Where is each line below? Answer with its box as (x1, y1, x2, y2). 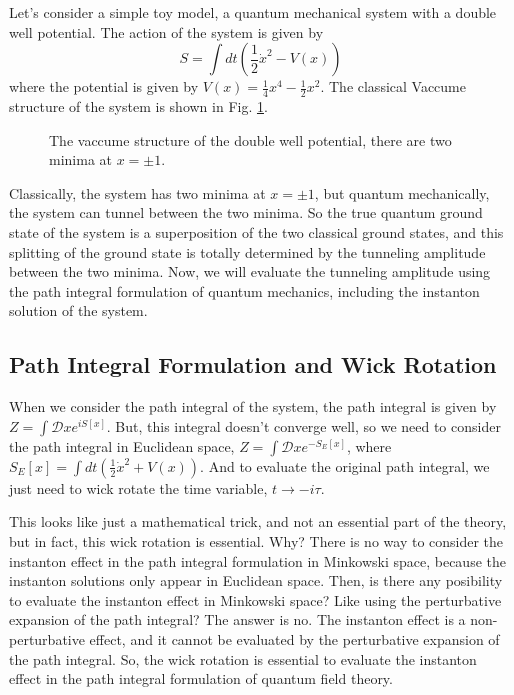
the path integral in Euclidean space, (9, 435, 235, 456)
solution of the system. (9, 300, 148, 321)
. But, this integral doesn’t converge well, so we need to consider (106, 415, 501, 436)
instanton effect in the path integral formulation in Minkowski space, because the (9, 550, 506, 571)
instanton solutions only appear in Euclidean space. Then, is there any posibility (9, 570, 503, 591)
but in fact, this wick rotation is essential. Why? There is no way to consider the (9, 530, 504, 551)
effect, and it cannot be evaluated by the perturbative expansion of (89, 628, 500, 649)
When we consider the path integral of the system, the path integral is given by (9, 396, 497, 417)
